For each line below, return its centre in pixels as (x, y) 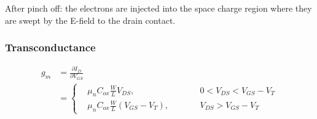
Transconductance (50, 47)
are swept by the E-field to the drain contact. (90, 20)
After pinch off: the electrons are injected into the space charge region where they (158, 8)
